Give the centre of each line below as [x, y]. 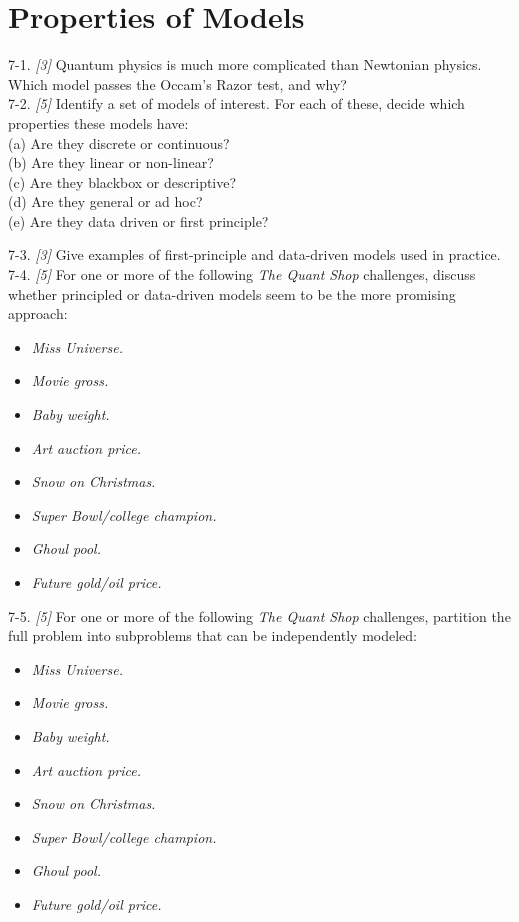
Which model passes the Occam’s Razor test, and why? [177, 83]
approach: [38, 313]
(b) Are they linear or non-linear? [111, 162]
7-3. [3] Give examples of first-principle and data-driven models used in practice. [254, 254]
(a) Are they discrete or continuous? [119, 142]
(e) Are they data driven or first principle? [138, 220]
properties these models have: [98, 122]
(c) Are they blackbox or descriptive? [122, 181]
